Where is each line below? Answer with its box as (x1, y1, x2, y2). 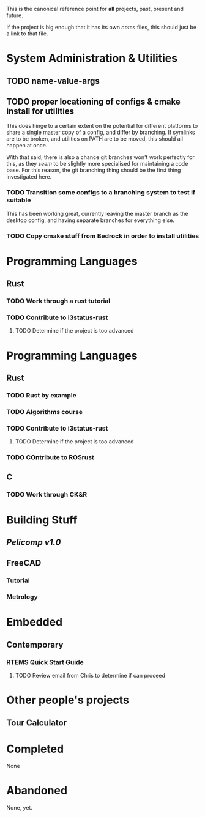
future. (6, 12, 23, 19)
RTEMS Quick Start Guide (6, 657, 84, 666)
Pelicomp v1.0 (6, 537, 61, 547)
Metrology (6, 593, 38, 601)
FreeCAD (6, 558, 42, 568)
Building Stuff (6, 513, 78, 527)
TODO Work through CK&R (6, 490, 88, 499)
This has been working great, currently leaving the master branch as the (6, 210, 188, 217)
